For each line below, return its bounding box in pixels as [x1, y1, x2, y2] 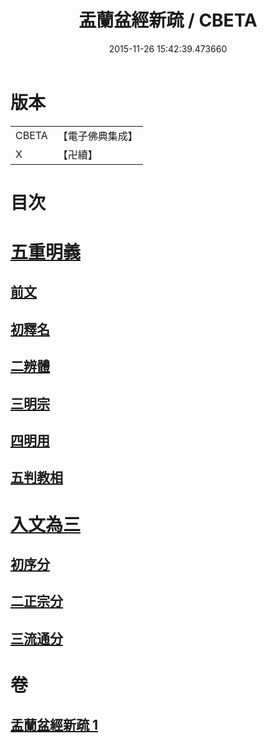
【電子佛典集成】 [57, 129, 138, 143]
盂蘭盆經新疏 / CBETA [78, 9, 258, 32]
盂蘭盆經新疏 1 [10, 717, 99, 734]
